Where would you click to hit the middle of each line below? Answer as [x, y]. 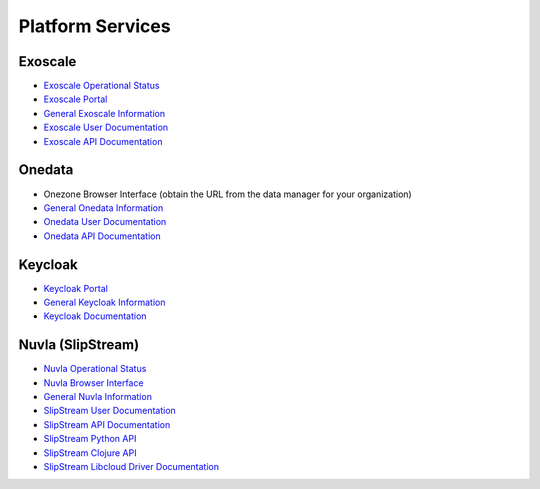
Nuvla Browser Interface [93, 382]
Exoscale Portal [75, 99]
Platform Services [94, 26]
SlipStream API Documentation [107, 424]
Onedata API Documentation [102, 236]
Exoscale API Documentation [103, 141]
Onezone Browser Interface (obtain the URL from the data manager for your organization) [227, 194]
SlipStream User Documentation [110, 411]
